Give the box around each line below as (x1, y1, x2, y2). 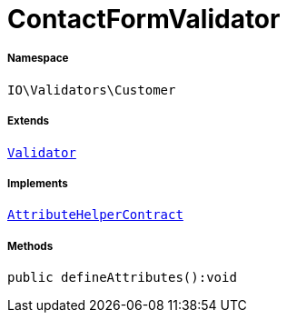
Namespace (7, 52, 69, 65)
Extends (7, 115, 50, 128)
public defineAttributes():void (7, 270, 237, 285)
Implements (7, 176, 68, 190)
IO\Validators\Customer (7, 82, 176, 97)
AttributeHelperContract (7, 207, 183, 223)
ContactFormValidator (7, 4, 281, 35)
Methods (7, 239, 54, 253)
